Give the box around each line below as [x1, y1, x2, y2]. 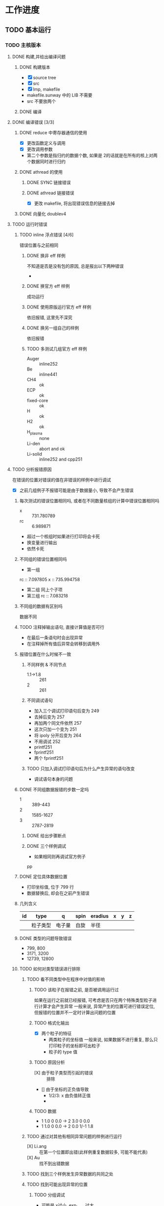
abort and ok [39, 446, 65, 452]
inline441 [39, 371, 57, 377]
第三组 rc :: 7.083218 [26, 592, 69, 598]
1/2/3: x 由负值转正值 [48, 1092, 91, 1098]
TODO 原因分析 [34, 1059, 65, 1065]
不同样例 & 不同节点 [26, 661, 67, 667]
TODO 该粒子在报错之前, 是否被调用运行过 [34, 987, 119, 992]
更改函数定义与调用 [26, 140, 66, 146]
